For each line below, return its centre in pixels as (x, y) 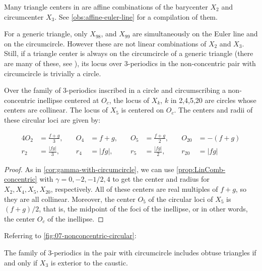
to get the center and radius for (161, 179)
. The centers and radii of (213, 110)
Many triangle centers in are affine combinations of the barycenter (106, 7)
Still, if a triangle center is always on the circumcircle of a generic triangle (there (129, 53)
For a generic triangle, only (46, 34)
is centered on (143, 110)
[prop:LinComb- (201, 169)
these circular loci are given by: (52, 119)
